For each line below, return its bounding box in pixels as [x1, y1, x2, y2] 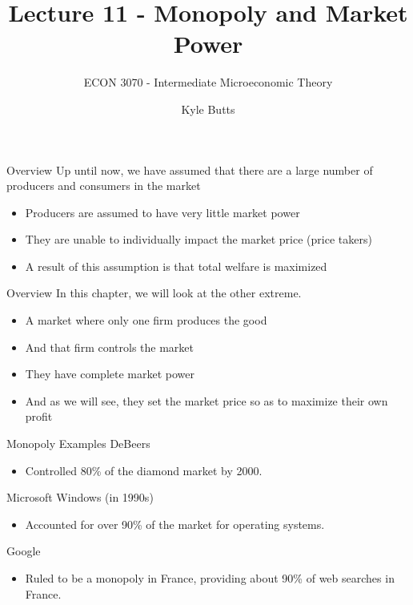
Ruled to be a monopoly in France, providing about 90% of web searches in [25, 570, 395, 586]
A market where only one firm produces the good [25, 312, 267, 329]
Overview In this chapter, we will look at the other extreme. [6, 284, 302, 301]
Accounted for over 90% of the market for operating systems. [25, 515, 325, 532]
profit [25, 408, 53, 425]
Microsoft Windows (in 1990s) [6, 489, 154, 506]
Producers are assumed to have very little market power [25, 204, 300, 220]
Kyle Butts [181, 100, 235, 117]
